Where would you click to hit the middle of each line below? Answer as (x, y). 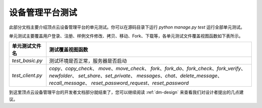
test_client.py (27, 76)
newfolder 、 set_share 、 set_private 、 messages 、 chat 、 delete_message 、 (136, 76)
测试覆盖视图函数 (68, 50)
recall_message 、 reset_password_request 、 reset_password (119, 83)
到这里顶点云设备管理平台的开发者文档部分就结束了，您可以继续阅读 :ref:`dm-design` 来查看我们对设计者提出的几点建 (126, 93)
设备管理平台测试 (43, 13)
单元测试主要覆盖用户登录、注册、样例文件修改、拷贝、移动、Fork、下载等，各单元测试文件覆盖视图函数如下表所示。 (126, 36)
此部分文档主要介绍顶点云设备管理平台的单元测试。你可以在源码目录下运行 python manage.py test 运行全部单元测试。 (127, 27)
